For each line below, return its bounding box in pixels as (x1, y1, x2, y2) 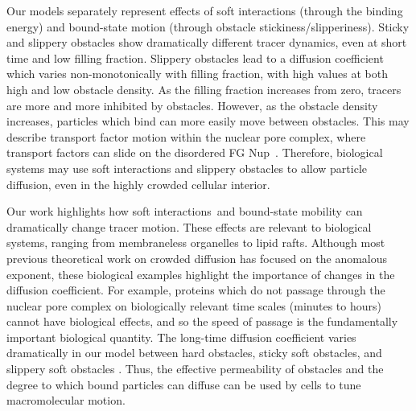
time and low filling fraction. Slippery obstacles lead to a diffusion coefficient (6, 49, 384, 66)
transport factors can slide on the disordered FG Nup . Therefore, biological (6, 144, 383, 161)
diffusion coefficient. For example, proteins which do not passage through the (6, 282, 385, 298)
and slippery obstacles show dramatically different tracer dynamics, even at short (6, 34, 407, 51)
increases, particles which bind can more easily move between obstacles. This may (6, 113, 410, 129)
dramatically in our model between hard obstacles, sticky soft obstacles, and (6, 344, 382, 361)
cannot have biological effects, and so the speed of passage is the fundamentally (6, 313, 398, 330)
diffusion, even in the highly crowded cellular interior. (6, 175, 270, 192)
